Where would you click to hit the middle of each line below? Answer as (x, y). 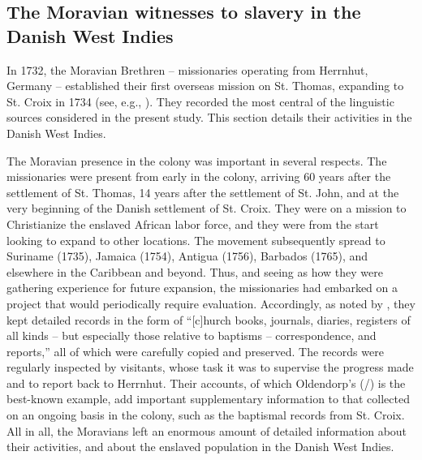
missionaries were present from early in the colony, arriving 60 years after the (199, 176)
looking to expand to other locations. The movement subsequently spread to (196, 240)
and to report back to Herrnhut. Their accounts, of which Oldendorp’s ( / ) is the (206, 383)
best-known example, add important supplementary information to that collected (208, 399)
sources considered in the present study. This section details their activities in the (209, 117)
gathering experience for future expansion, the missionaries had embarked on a (202, 288)
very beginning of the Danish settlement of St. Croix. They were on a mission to (207, 208)
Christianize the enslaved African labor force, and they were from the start (193, 224)
